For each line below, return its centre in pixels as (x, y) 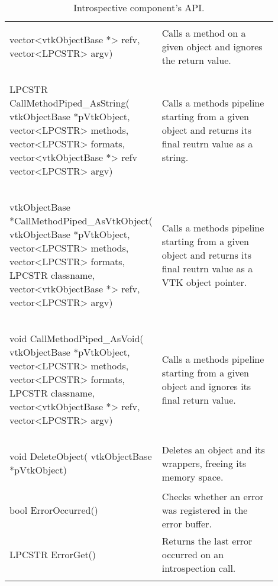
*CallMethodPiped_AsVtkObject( (81, 220)
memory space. (193, 476)
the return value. (196, 60)
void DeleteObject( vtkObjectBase (81, 456)
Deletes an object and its (213, 449)
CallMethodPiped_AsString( (69, 103)
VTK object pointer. (204, 282)
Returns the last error (207, 541)
